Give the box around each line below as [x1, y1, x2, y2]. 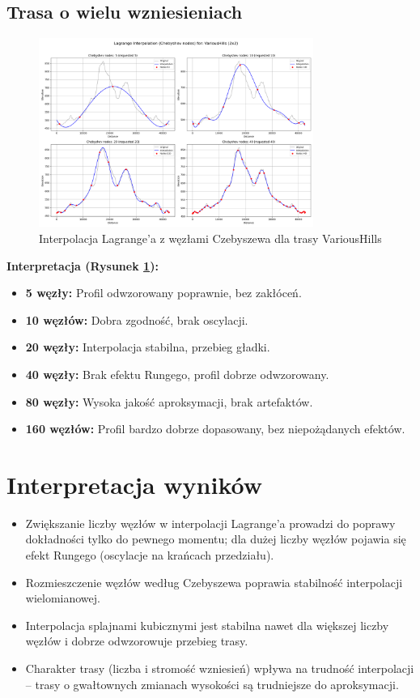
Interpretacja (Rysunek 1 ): [6, 257, 159, 274]
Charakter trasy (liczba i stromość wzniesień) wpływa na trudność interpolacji [25, 660, 414, 677]
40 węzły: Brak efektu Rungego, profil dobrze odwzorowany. [25, 365, 329, 382]
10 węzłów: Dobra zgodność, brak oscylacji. [25, 311, 248, 328]
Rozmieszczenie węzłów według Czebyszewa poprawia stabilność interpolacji [25, 573, 403, 590]
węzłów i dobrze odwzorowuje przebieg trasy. [25, 632, 248, 649]
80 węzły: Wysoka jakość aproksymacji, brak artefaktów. [25, 393, 313, 410]
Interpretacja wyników [6, 467, 263, 500]
